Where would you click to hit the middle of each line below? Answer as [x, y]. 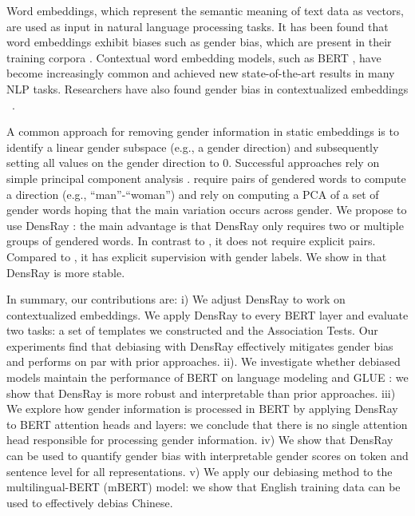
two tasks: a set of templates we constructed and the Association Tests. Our [192, 330]
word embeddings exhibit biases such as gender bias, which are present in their [199, 42]
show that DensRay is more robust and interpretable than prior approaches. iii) [201, 393]
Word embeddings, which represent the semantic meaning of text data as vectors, [205, 10]
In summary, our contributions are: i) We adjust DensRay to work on [176, 299]
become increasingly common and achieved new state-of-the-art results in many [201, 73]
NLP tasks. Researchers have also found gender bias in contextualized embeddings [207, 88]
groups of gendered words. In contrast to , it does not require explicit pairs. [191, 241]
